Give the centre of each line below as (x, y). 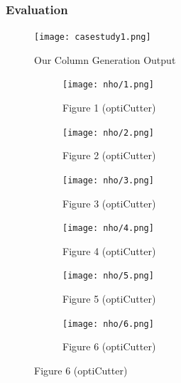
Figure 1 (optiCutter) (109, 108)
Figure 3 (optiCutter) (109, 203)
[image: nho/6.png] (108, 324)
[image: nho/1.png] (108, 85)
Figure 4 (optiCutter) (109, 250)
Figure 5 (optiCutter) (109, 299)
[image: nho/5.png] (108, 276)
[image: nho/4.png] (108, 228)
